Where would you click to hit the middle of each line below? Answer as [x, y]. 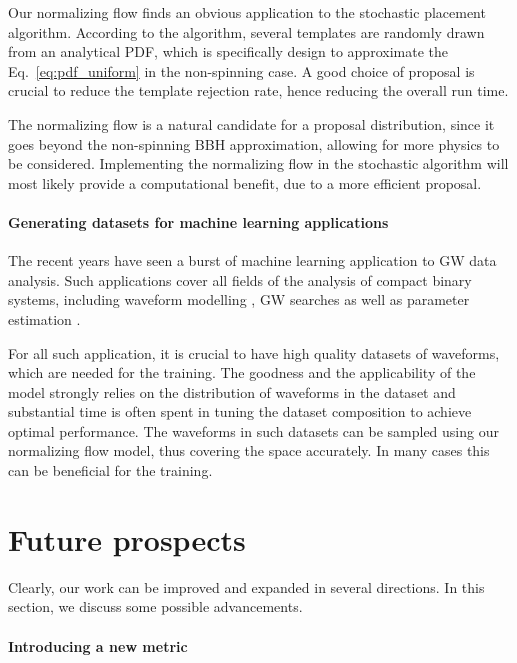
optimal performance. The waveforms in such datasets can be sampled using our [253, 430]
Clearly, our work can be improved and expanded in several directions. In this [246, 586]
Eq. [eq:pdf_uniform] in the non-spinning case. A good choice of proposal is [241, 70]
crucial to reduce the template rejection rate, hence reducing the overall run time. [258, 90]
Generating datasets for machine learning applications [198, 221]
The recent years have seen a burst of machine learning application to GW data [252, 260]
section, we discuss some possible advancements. [155, 606]
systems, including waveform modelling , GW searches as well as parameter [239, 299]
